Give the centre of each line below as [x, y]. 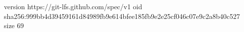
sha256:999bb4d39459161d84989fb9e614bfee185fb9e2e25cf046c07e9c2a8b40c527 [122, 16]
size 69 [14, 25]
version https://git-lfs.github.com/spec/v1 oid [73, 6]
